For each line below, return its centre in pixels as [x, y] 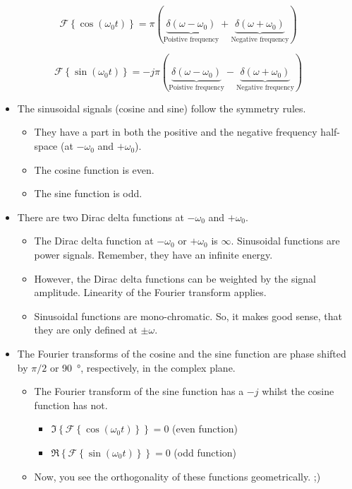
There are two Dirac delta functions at [101, 217]
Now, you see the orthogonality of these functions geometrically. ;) [177, 476]
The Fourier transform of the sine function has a [139, 391]
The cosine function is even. [94, 169]
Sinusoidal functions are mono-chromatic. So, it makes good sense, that [188, 316]
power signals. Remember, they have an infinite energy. [153, 255]
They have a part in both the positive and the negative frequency [176, 132]
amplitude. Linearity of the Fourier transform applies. [150, 292]
